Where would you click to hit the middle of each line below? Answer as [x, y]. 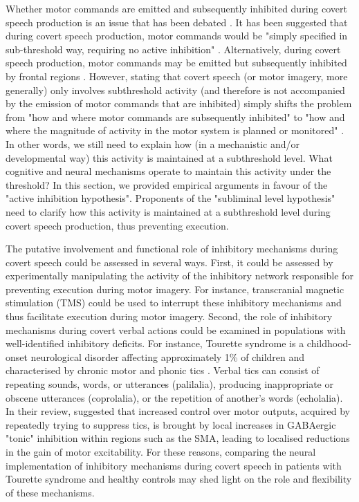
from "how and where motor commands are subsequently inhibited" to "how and [175, 117]
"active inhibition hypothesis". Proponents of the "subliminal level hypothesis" [171, 198]
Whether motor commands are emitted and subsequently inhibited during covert [176, 8]
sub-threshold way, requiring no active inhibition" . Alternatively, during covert [173, 49]
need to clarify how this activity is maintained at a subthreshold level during [168, 211]
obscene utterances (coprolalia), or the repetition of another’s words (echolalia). [174, 397]
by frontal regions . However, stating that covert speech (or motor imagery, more [177, 76]
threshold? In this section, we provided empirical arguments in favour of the [167, 184]
